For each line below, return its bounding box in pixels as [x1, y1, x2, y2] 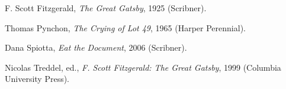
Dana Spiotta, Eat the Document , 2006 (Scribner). [5, 41, 187, 54]
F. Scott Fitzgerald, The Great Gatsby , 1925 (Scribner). [5, 2, 207, 14]
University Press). [5, 72, 70, 85]
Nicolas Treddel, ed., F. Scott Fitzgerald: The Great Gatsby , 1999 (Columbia [5, 61, 281, 73]
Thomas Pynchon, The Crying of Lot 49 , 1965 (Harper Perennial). [5, 21, 246, 34]
